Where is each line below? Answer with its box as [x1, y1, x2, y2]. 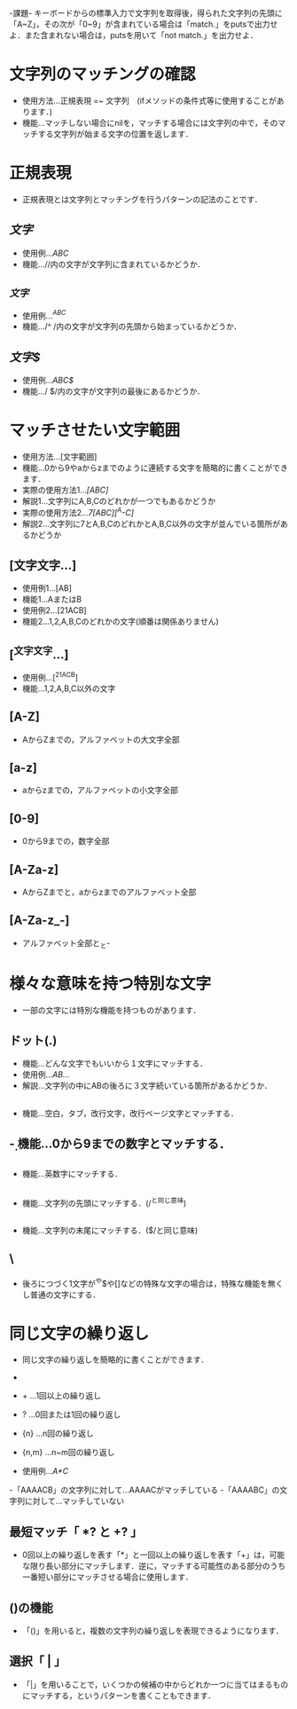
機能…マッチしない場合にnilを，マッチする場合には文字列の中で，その [21, 117, 278, 128]
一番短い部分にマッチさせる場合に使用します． [21, 1571, 193, 1582]
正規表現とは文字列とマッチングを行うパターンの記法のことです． [21, 193, 263, 204]
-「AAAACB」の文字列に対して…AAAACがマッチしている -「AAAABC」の [9, 1485, 280, 1495]
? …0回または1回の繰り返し [21, 1409, 121, 1420]
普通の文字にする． [29, 1289, 100, 1300]
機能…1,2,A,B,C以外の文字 [21, 682, 116, 694]
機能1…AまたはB [21, 594, 82, 605]
